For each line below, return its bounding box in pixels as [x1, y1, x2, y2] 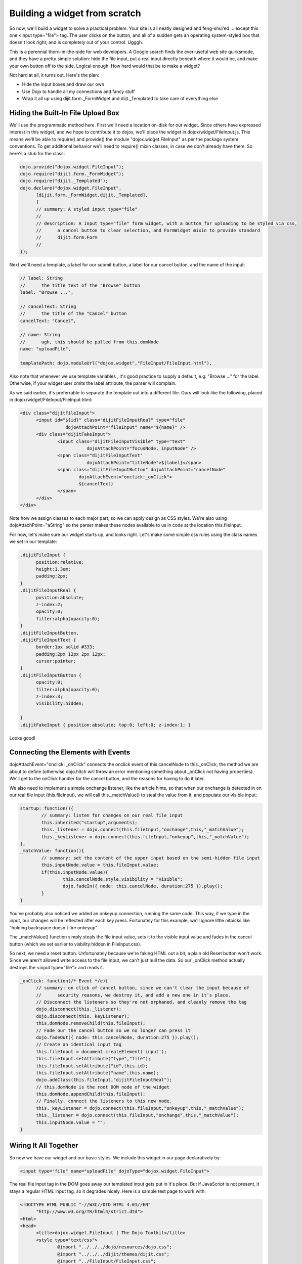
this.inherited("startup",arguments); [41, 820, 138, 825]
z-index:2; [36, 602, 63, 607]
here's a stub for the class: [9, 150, 65, 156]
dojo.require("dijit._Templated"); [20, 178, 108, 184]
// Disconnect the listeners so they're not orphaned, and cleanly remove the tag [36, 999, 247, 1005]
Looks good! [9, 735, 35, 741]
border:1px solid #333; [36, 644, 95, 650]
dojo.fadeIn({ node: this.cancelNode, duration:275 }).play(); [62, 883, 223, 889]
